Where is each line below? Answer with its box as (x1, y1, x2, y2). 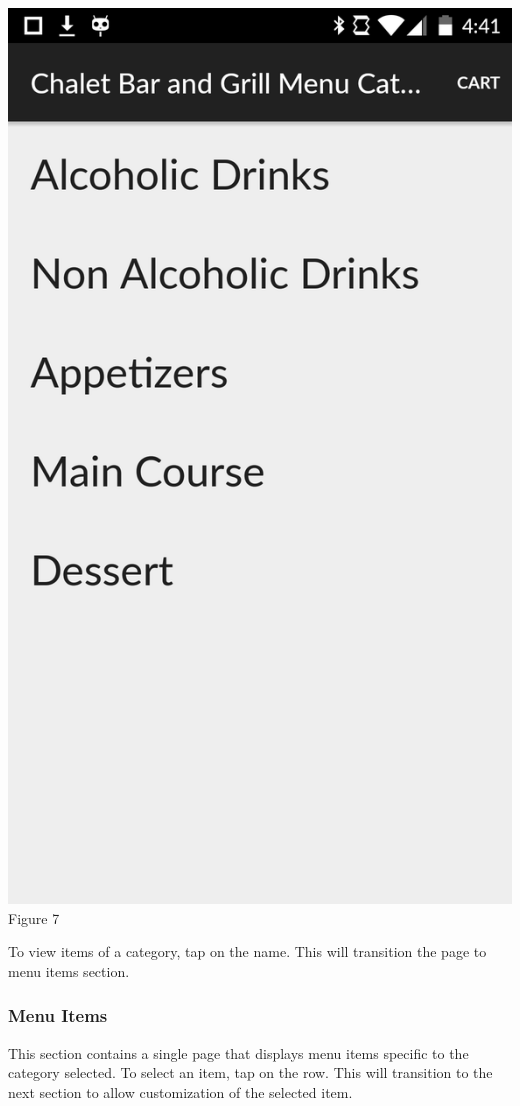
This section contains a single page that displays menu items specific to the (8, 1042, 469, 1063)
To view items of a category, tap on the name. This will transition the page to (8, 941, 487, 962)
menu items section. (8, 960, 130, 981)
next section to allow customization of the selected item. (8, 1081, 353, 1102)
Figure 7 (8, 907, 60, 928)
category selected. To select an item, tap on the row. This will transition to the (8, 1062, 493, 1083)
